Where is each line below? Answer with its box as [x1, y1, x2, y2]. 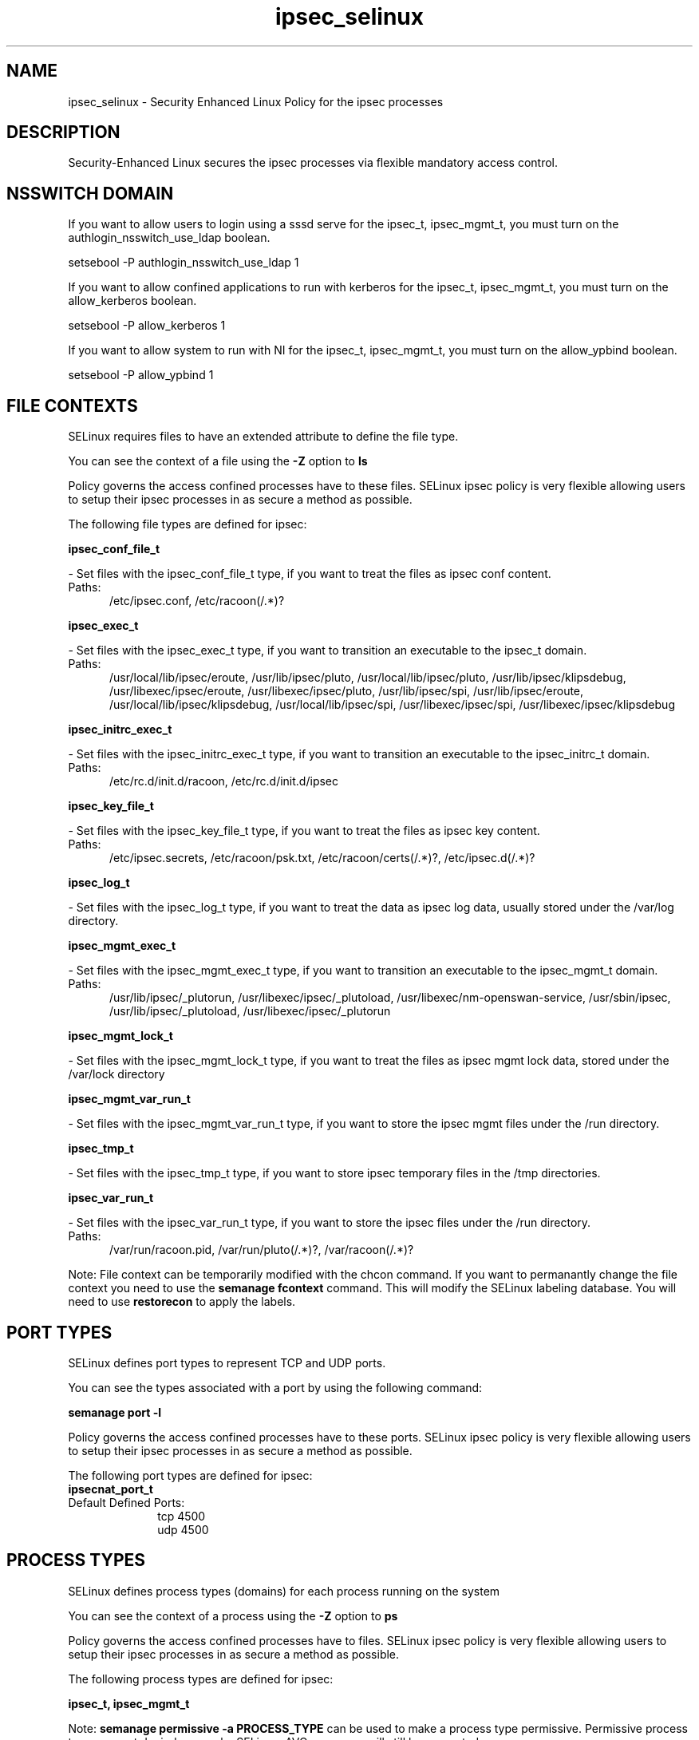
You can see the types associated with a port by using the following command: [68, 1380, 483, 1394]
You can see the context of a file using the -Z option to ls [68, 454, 368, 469]
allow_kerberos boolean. [68, 294, 197, 308]
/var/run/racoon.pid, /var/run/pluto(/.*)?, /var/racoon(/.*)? [109, 1243, 414, 1257]
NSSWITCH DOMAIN [6, 183, 174, 204]
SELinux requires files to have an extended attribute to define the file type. [68, 429, 459, 444]
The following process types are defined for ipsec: [68, 1671, 334, 1686]
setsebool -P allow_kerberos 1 [68, 318, 226, 333]
